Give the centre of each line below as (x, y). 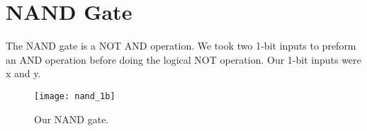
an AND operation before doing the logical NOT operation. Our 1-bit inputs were (183, 59)
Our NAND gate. (72, 119)
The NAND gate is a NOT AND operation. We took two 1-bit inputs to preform (181, 46)
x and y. (23, 73)
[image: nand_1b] (75, 96)
